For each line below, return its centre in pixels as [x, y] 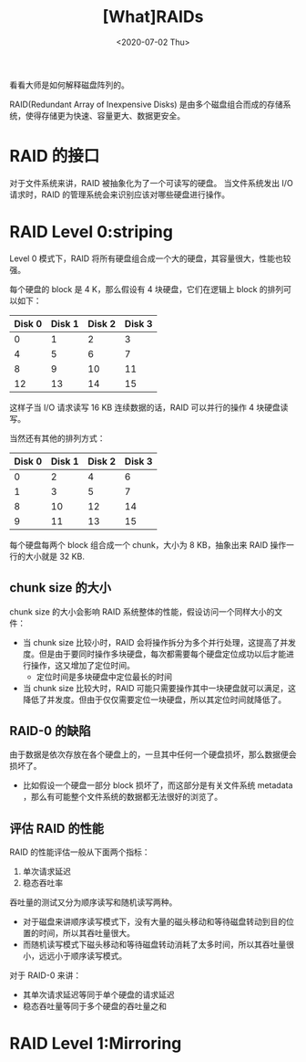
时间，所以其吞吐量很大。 [87, 933]
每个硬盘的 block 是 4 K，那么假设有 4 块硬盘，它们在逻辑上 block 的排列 [147, 289]
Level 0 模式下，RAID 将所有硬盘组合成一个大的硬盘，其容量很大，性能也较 [150, 258]
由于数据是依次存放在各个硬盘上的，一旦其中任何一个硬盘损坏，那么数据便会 [153, 754]
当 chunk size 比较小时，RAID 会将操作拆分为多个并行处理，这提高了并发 [159, 642]
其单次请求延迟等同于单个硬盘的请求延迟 [98, 995]
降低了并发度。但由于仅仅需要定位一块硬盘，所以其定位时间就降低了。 [154, 699]
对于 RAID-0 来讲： [46, 975]
